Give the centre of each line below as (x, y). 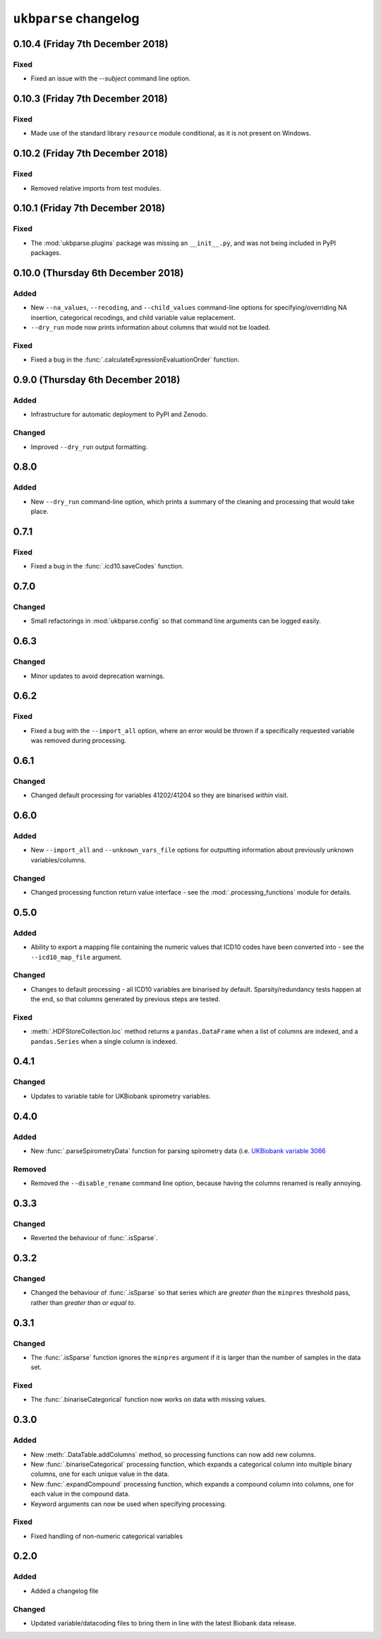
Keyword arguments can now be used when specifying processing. (129, 1503)
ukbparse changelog (76, 18)
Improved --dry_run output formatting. (89, 447)
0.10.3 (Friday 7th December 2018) (91, 99)
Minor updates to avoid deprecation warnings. (98, 676)
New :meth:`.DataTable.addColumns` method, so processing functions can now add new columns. (174, 1454)
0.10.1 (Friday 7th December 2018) (89, 208)
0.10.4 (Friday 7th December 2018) (91, 43)
